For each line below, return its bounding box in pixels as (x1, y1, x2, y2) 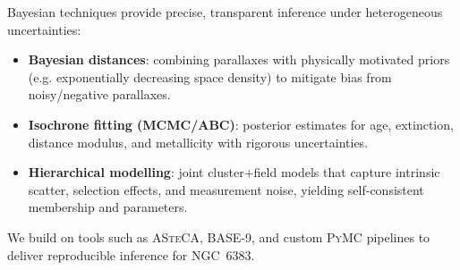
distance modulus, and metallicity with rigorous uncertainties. (28, 132, 369, 151)
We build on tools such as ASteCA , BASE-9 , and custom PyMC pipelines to (7, 227, 430, 246)
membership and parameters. (28, 198, 188, 216)
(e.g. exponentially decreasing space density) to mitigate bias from (28, 67, 392, 86)
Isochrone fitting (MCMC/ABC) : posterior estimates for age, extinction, (28, 114, 454, 133)
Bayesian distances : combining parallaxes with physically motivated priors (28, 50, 450, 69)
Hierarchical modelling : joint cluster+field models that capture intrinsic (28, 163, 440, 181)
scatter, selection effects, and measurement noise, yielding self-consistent (28, 180, 424, 198)
